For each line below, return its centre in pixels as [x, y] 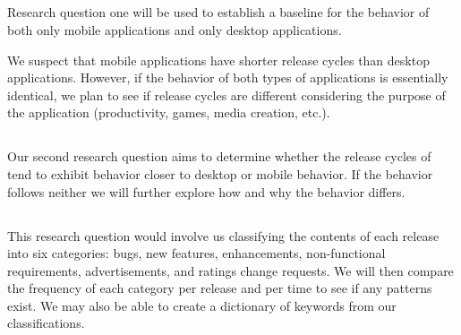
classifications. [46, 323]
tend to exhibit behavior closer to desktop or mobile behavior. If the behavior [220, 173]
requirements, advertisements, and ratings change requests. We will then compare [230, 270]
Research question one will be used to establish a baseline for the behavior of [218, 12]
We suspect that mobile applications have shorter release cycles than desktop [218, 60]
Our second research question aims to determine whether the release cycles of [219, 156]
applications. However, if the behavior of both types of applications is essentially [228, 77]
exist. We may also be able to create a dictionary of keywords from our [202, 305]
